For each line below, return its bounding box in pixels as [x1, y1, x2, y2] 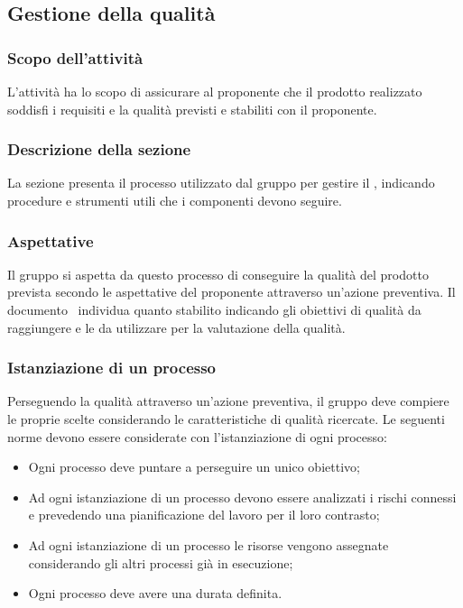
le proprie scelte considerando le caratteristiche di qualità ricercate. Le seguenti [7, 410, 445, 428]
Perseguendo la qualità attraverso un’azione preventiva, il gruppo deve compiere [7, 392, 449, 410]
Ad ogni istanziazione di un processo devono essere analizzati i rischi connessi [28, 487, 457, 506]
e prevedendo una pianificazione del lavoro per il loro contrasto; [28, 505, 380, 524]
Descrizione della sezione [7, 138, 191, 161]
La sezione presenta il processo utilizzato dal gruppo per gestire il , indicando [7, 173, 435, 192]
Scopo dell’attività [7, 46, 144, 69]
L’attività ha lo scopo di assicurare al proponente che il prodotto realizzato [7, 82, 422, 100]
